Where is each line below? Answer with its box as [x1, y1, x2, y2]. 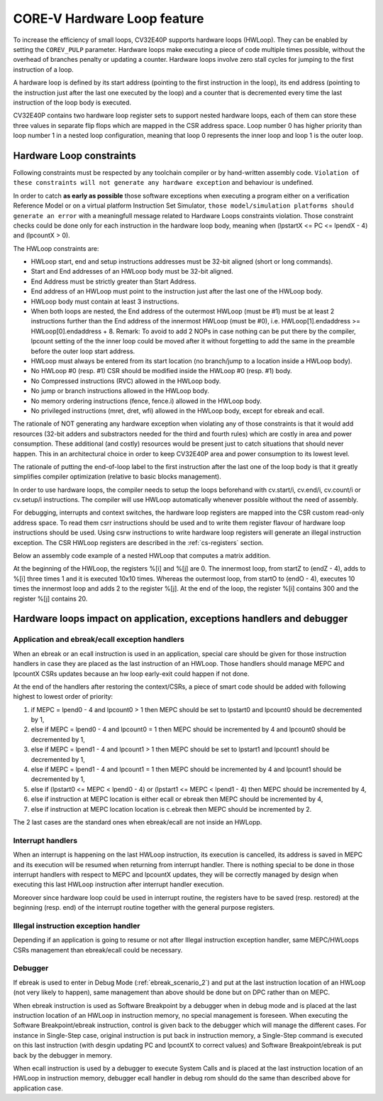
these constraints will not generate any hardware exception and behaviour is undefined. [13, 178, 313, 187]
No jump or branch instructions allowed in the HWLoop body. [30, 387, 209, 395]
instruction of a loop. [13, 65, 74, 74]
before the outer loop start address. [30, 347, 135, 355]
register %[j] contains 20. [13, 594, 88, 603]
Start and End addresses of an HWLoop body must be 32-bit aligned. [30, 267, 233, 276]
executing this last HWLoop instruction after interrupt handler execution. [13, 880, 225, 888]
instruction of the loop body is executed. [13, 98, 131, 107]
